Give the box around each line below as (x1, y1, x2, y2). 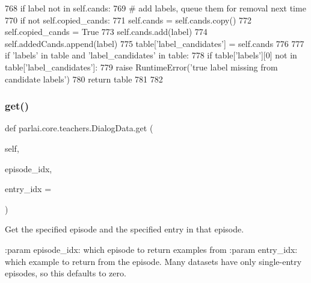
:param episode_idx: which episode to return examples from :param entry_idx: (5, 243, 298, 255)
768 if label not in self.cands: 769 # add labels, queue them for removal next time (5, 2, 306, 14)
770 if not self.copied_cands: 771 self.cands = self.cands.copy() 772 (5, 13, 251, 26)
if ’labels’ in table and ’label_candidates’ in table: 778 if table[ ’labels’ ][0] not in (5, 49, 297, 61)
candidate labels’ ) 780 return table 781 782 (5, 72, 163, 85)
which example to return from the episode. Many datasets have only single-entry (5, 255, 302, 267)
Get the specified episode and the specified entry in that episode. (5, 223, 244, 235)
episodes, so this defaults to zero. (5, 267, 126, 279)
